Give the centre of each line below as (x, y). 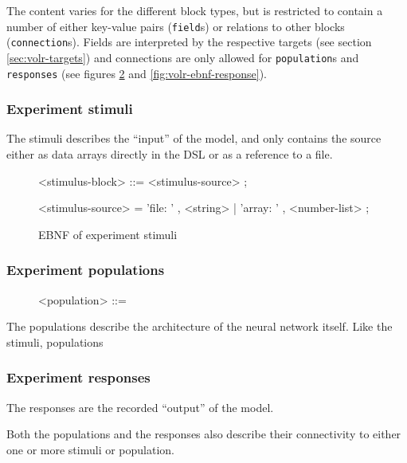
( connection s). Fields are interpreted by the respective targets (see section (189, 42)
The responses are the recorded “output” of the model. (140, 407)
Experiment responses (78, 377)
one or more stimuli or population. (90, 449)
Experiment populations (86, 270)
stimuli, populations (55, 341)
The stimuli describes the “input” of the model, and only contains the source (194, 138)
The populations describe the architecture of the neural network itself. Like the (200, 326)
